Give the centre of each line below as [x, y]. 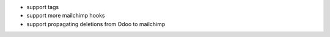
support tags [43, 7]
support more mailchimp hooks [66, 16]
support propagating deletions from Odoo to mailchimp [96, 24]
